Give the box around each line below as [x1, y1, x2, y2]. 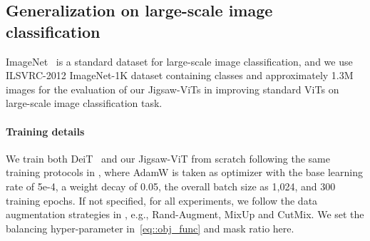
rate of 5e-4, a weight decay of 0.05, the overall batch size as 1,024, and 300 [6, 178, 336, 193]
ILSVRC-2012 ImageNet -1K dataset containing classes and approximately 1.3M [6, 68, 354, 83]
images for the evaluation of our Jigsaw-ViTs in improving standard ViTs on [6, 81, 339, 96]
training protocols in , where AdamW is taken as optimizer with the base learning [6, 165, 364, 180]
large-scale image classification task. [6, 96, 163, 111]
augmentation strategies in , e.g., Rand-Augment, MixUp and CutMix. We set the [6, 207, 364, 222]
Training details [6, 123, 85, 138]
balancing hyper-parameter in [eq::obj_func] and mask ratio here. [6, 220, 294, 235]
